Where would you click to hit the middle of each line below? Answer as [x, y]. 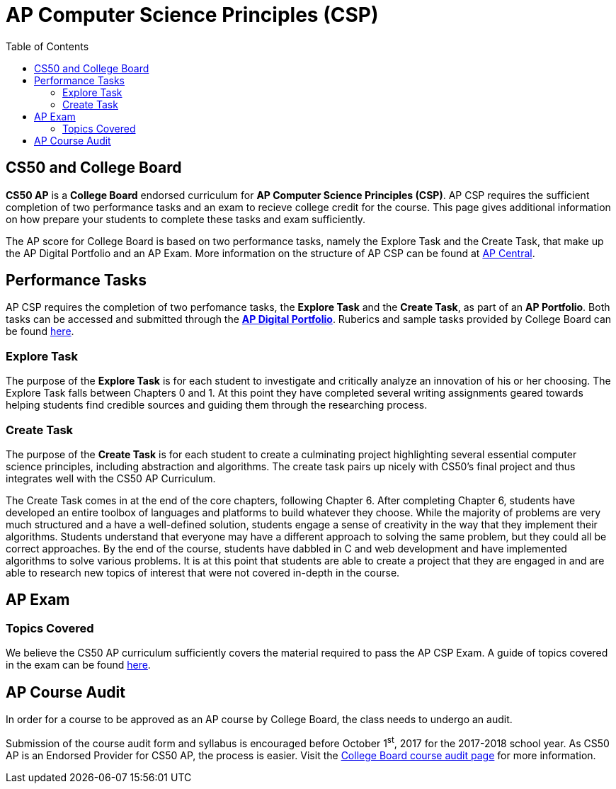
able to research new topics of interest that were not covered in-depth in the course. [203, 572]
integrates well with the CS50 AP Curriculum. [111, 478]
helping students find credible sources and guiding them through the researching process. [217, 405]
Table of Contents [47, 46]
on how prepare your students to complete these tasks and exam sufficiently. [186, 219]
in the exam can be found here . [78, 665]
